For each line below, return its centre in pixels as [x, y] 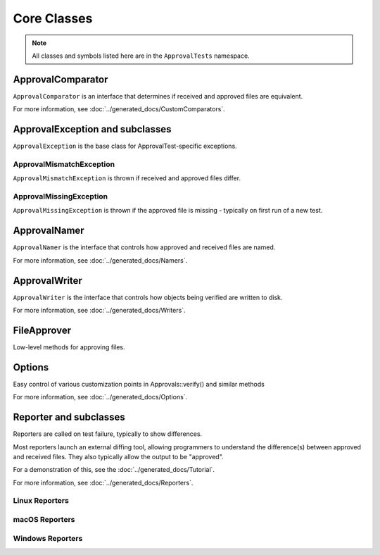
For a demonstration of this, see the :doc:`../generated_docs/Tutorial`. [114, 470]
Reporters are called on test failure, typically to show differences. [108, 434]
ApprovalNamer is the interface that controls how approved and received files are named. [144, 247]
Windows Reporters [48, 538]
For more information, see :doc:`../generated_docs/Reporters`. [103, 482]
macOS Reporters [44, 520]
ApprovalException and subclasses [92, 129]
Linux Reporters [41, 501]
